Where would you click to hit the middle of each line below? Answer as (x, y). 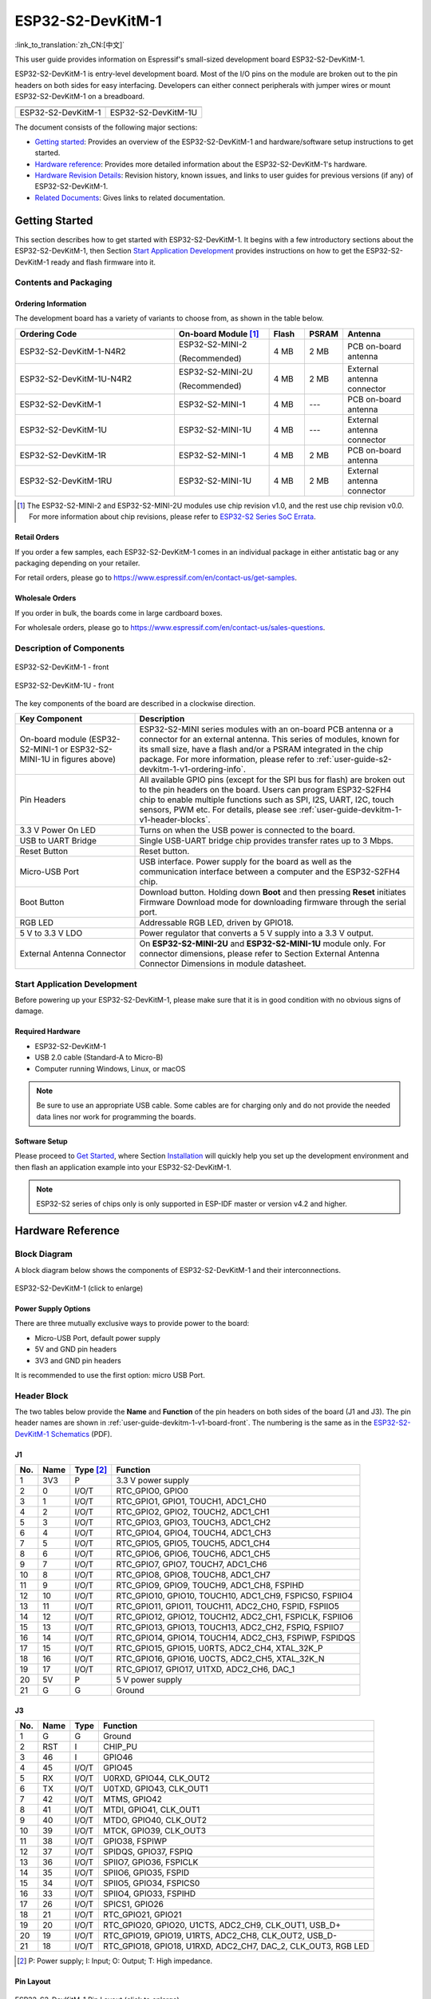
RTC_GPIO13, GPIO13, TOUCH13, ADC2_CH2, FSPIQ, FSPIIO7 (230, 1627)
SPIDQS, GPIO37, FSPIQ (148, 1852)
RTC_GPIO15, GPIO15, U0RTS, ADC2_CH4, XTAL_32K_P (219, 1649)
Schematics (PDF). (81, 1434)
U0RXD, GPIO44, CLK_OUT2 (157, 1778)
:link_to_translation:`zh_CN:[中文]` (70, 45)
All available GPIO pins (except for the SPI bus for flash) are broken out (272, 780)
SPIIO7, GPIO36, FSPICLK (151, 1862)
